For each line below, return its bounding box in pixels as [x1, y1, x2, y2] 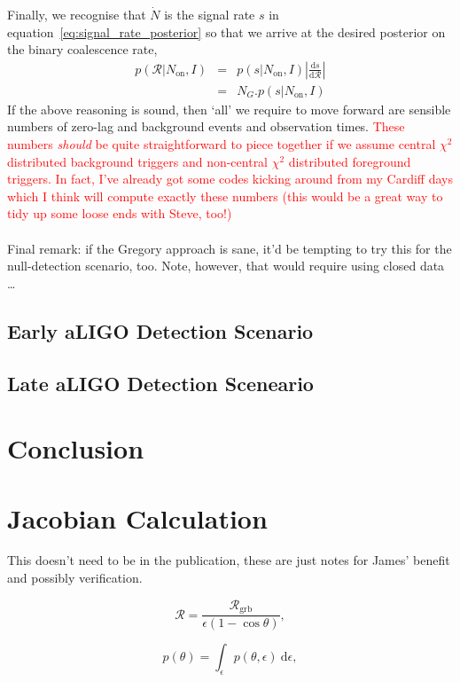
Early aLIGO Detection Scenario [7, 317, 314, 344]
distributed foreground [288, 152, 411, 170]
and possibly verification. [7, 568, 143, 587]
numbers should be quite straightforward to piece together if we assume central [7, 135, 436, 153]
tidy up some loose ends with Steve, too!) [7, 204, 232, 223]
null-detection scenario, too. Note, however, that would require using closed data [7, 256, 445, 275]
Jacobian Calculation [7, 499, 268, 536]
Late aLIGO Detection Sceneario [7, 369, 314, 396]
